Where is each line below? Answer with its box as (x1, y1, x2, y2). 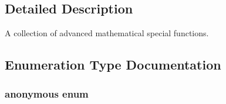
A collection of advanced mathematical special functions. (5, 27, 209, 39)
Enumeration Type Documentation (5, 56, 221, 74)
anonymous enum (5, 86, 89, 100)
